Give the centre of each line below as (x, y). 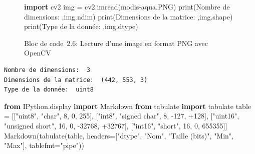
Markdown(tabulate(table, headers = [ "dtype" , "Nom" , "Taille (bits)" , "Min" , (119, 135)
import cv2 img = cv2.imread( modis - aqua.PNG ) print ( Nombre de (127, 6)
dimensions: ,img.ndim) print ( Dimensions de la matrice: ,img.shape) (129, 16)
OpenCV (38, 53)
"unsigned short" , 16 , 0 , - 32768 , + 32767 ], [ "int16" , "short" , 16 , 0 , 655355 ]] (116, 125)
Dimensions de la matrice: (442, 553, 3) (76, 80)
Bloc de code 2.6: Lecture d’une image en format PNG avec (116, 43)
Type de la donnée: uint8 (49, 90)
